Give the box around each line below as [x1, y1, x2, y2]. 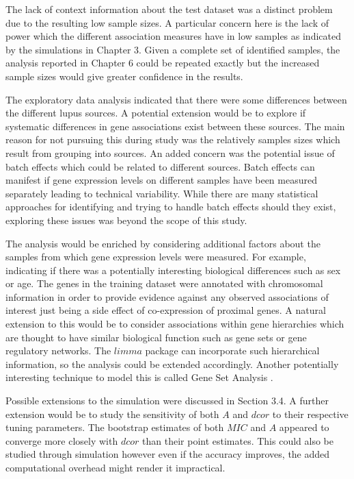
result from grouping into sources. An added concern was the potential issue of [5, 145, 335, 160]
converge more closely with [5, 433, 118, 447]
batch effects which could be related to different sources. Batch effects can [5, 159, 315, 173]
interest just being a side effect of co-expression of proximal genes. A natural [5, 303, 326, 317]
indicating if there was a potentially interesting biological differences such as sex [5, 262, 341, 277]
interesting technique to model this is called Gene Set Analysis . [5, 370, 273, 384]
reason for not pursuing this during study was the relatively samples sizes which [5, 132, 340, 147]
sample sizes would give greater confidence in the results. [5, 69, 243, 83]
